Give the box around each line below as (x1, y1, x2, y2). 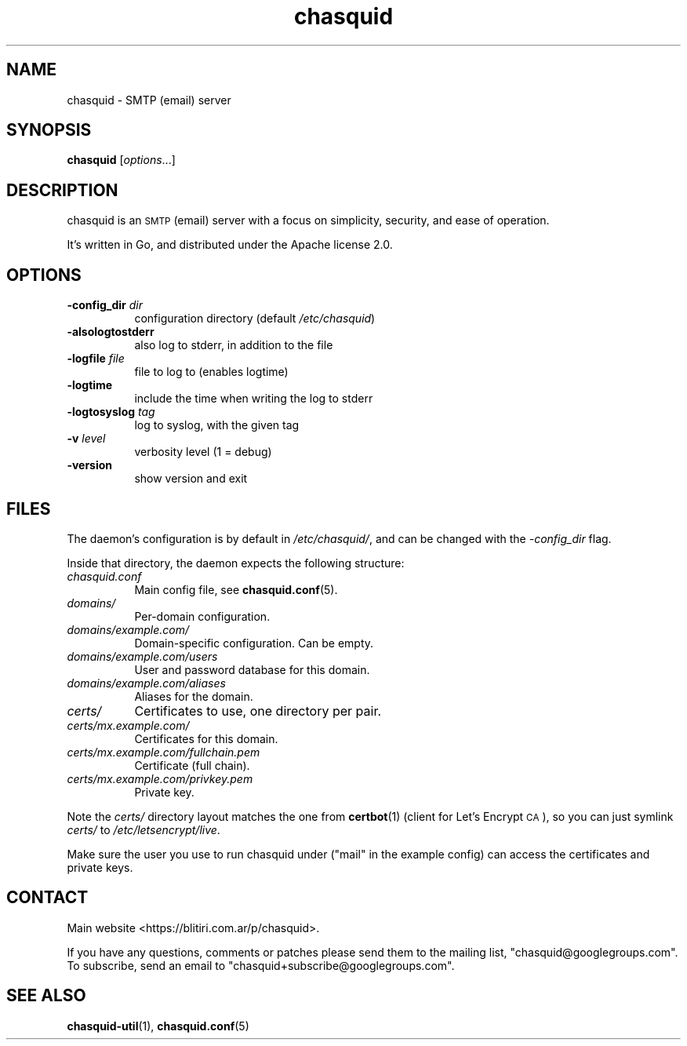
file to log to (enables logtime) (134, 365, 289, 379)
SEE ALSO (6, 986, 86, 1006)
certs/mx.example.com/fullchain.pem (67, 745, 260, 759)
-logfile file (67, 352, 125, 366)
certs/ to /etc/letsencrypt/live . (67, 822, 220, 836)
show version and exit (134, 472, 248, 486)
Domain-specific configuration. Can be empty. (134, 636, 374, 650)
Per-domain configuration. (134, 609, 271, 623)
